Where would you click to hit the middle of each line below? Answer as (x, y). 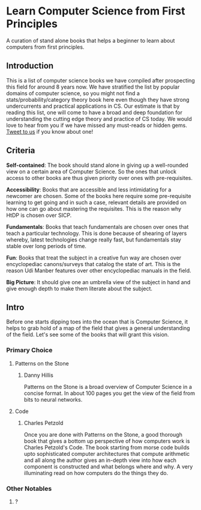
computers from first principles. (45, 47)
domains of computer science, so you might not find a (73, 93)
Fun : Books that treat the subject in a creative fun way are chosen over (94, 258)
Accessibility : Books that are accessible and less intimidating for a (89, 189)
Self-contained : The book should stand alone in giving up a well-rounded (97, 165)
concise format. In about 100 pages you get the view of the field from (109, 393)
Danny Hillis (39, 375)
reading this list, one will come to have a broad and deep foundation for (94, 112)
